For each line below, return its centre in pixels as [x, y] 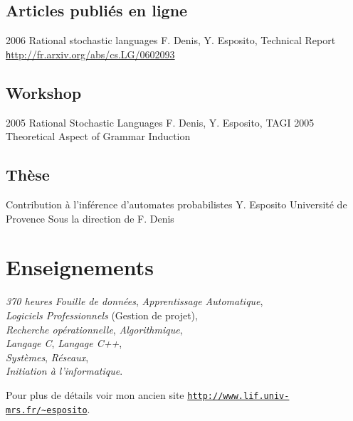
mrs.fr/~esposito [47, 410]
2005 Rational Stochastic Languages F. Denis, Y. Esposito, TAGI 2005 [160, 122]
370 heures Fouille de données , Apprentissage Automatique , [135, 301]
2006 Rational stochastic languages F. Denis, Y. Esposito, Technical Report [171, 40]
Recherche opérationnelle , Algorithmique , [94, 329]
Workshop [44, 92]
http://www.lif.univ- [238, 396]
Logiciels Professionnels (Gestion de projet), [102, 315]
